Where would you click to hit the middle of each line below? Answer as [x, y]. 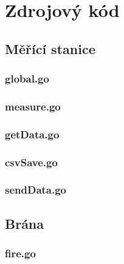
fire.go [20, 253]
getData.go [32, 134]
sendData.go [36, 190]
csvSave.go [31, 162]
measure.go [33, 106]
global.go [27, 79]
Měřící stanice [50, 48]
